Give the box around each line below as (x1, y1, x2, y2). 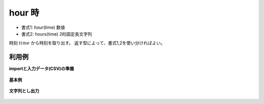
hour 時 (9, 7, 40, 18)
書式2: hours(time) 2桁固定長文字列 (21, 31, 92, 37)
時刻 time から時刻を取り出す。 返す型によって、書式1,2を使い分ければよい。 (9, 40, 165, 46)
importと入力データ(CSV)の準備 (9, 66, 74, 72)
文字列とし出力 (9, 88, 39, 94)
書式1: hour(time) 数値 (21, 24, 66, 30)
